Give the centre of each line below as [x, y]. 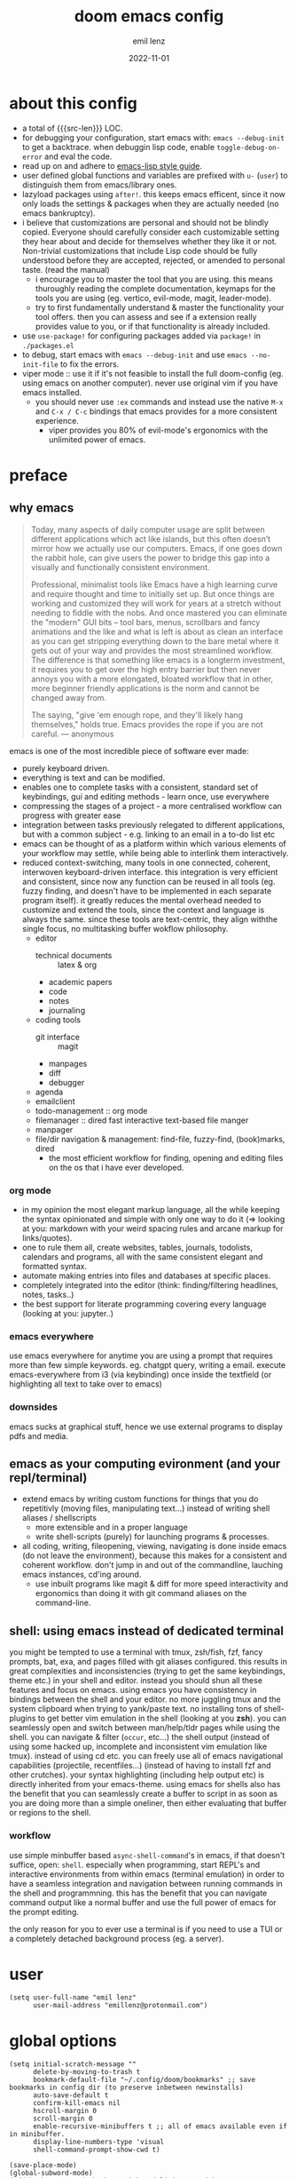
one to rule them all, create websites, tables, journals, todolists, [137, 1247]
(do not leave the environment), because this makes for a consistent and [154, 1555]
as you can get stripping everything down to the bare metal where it [155, 640]
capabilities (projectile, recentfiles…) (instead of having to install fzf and [141, 1766]
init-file [40, 365]
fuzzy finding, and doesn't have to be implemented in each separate [147, 891]
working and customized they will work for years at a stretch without [156, 603]
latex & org [77, 965]
